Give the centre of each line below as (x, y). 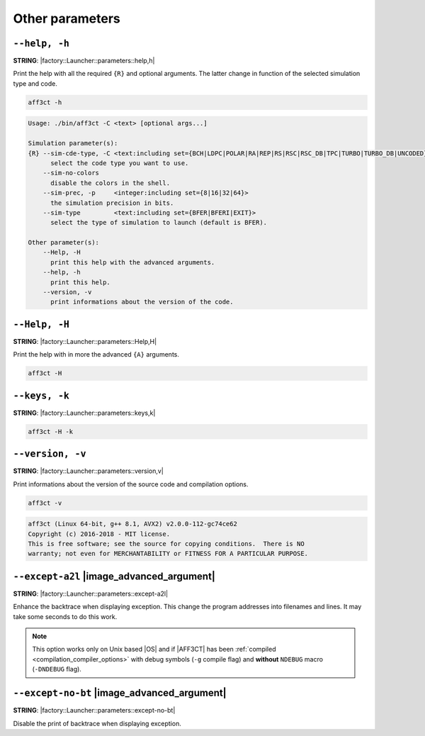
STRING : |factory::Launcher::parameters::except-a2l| (91, 593)
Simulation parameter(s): (73, 143)
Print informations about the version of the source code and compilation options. (131, 484)
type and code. (35, 83)
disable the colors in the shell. (110, 183)
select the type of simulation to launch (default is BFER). (159, 223)
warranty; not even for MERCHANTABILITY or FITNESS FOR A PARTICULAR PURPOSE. (168, 554)
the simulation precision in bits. (112, 203)
